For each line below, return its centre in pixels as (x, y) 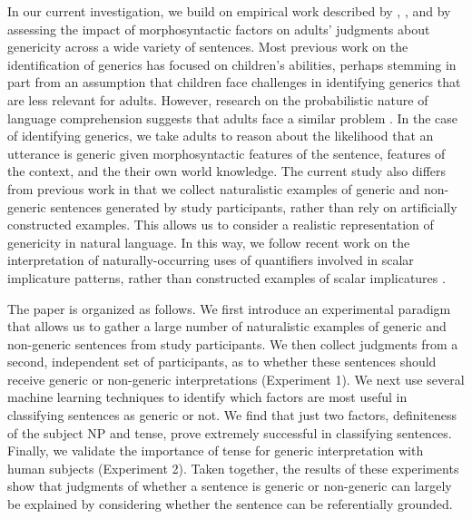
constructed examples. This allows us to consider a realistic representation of (221, 225)
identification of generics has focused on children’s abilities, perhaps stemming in (232, 64)
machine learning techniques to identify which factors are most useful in (207, 397)
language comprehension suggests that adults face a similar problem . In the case (233, 118)
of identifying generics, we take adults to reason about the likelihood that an (221, 136)
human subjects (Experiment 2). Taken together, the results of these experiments (233, 468)
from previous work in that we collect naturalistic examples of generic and (214, 188)
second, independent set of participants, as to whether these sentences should (222, 362)
